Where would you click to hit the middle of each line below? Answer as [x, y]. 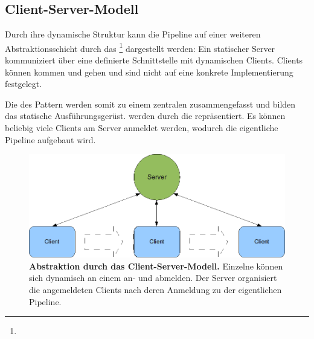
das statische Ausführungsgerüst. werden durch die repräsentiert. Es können [145, 116]
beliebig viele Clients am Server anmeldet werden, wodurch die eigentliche [142, 128]
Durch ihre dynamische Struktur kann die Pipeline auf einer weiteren [133, 34]
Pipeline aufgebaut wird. [50, 139]
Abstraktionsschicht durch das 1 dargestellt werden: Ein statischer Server [140, 47]
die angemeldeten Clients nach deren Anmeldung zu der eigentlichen [155, 290]
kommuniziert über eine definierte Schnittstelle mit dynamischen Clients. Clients [154, 60]
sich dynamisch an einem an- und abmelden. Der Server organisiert [153, 278]
